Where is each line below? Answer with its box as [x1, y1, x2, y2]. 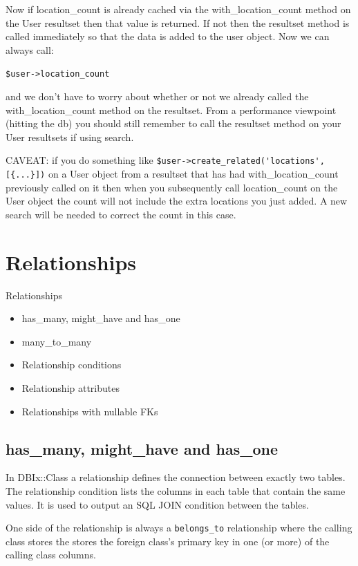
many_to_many [21, 334, 92, 348]
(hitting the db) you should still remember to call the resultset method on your [6, 116, 341, 131]
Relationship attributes [21, 381, 120, 395]
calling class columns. [6, 547, 96, 562]
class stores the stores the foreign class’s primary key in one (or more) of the [6, 534, 330, 548]
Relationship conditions [21, 357, 122, 372]
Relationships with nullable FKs [21, 404, 158, 418]
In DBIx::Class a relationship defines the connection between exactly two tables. [6, 470, 346, 484]
